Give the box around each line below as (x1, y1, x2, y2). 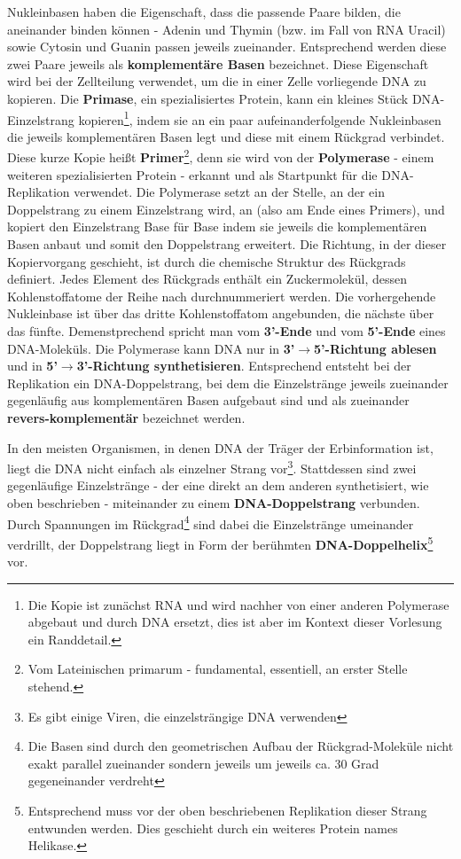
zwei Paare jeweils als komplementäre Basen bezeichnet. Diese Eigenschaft (7, 54, 429, 73)
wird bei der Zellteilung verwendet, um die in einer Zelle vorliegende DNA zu (7, 72, 426, 90)
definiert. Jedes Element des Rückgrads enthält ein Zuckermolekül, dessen (7, 269, 407, 288)
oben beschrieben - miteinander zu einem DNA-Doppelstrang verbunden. (7, 494, 420, 511)
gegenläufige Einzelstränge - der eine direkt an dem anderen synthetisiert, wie (7, 476, 429, 495)
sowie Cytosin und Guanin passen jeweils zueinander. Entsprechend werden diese (7, 37, 447, 56)
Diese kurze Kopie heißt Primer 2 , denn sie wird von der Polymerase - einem (7, 145, 434, 167)
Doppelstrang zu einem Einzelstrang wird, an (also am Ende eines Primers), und (7, 199, 445, 218)
